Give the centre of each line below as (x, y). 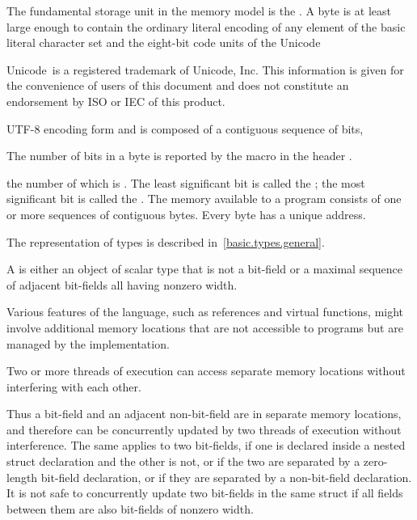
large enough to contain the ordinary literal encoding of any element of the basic (206, 26)
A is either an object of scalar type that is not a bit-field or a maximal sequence (204, 269)
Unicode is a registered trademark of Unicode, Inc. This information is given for (205, 69)
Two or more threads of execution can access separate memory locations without (206, 371)
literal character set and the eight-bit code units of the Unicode (164, 42)
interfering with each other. (74, 386)
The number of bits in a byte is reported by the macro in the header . (179, 156)
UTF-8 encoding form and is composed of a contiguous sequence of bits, (185, 128)
